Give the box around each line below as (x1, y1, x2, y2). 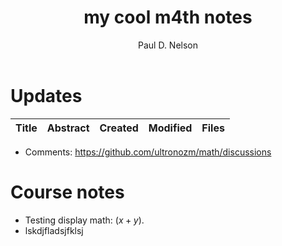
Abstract (46, 121, 90, 135)
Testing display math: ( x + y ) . (24, 214, 145, 226)
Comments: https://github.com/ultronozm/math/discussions (24, 146, 272, 158)
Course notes (10, 181, 125, 203)
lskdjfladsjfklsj (24, 224, 84, 236)
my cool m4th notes (83, 6, 253, 29)
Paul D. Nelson (137, 39, 199, 51)
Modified (148, 121, 193, 135)
